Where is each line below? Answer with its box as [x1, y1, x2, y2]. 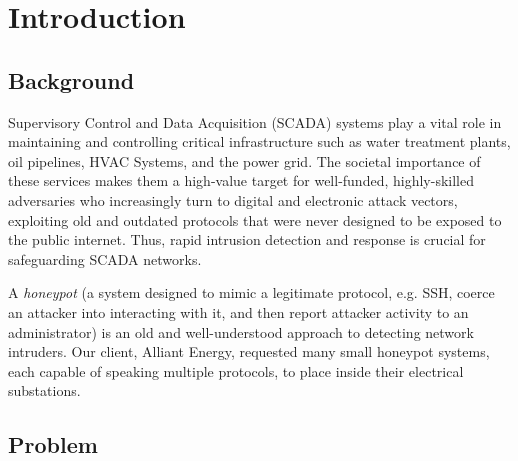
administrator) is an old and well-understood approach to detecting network [8, 321, 474, 342]
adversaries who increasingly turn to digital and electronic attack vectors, [8, 189, 458, 210]
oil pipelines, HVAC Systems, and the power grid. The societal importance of [8, 150, 481, 171]
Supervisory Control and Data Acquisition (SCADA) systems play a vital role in [8, 111, 502, 132]
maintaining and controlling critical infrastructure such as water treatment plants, [8, 131, 511, 152]
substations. [8, 380, 81, 401]
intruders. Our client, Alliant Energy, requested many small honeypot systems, [8, 341, 490, 362]
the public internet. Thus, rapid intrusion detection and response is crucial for [8, 229, 486, 250]
